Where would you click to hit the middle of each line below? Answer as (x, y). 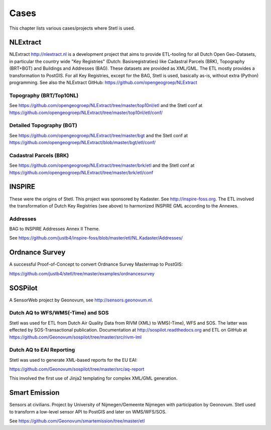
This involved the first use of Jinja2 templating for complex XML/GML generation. (93, 378)
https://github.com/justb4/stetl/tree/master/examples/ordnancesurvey (82, 273)
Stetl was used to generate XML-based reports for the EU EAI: (73, 360)
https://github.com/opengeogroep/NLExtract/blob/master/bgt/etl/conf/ (82, 143)
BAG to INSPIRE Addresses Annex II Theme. (55, 229)
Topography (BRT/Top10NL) (44, 95)
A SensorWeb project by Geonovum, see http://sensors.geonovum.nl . (81, 300)
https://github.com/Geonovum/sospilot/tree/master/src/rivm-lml (76, 337)
